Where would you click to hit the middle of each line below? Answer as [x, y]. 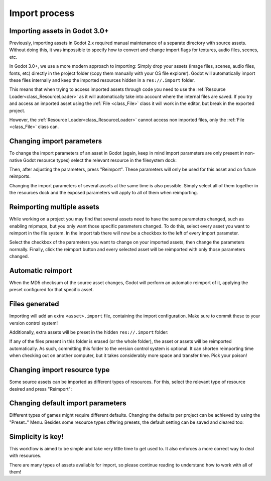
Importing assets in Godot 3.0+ [59, 31]
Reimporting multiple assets [54, 207]
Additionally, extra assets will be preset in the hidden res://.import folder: [89, 332]
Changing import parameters [56, 141]
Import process [42, 13]
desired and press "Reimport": [41, 389]
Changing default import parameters [68, 403]
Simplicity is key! [37, 437]
